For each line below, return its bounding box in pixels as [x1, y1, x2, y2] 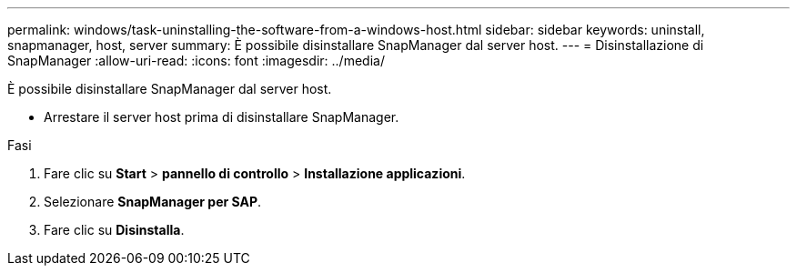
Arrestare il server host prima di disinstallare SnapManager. [44, 109, 399, 125]
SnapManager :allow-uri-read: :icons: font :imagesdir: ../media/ [7, 53, 385, 68]
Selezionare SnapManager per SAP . [44, 194, 262, 209]
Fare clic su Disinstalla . [44, 222, 185, 238]
